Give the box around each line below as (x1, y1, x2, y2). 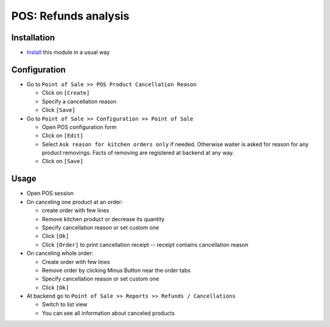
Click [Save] (42, 106, 76, 114)
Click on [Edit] (42, 132, 84, 139)
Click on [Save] (42, 158, 84, 165)
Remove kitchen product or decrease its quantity (42, 215, 165, 222)
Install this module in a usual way (26, 49, 110, 56)
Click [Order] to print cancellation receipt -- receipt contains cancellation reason (42, 241, 249, 248)
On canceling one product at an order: (26, 198, 123, 205)
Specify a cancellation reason (42, 98, 117, 105)
